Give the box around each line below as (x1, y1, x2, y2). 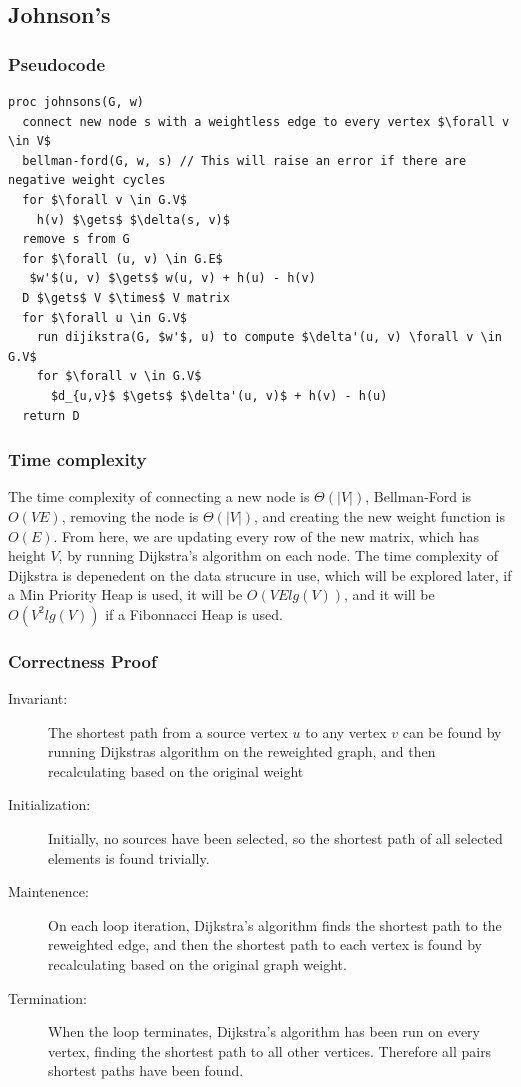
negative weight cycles (8, 173, 166, 188)
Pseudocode (8, 51, 106, 76)
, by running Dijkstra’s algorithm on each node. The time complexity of (58, 545, 499, 566)
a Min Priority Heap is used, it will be (8, 584, 243, 605)
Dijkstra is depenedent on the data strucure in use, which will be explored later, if (8, 564, 512, 585)
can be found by (402, 721, 502, 742)
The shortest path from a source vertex (48, 721, 288, 742)
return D (22, 408, 80, 423)
